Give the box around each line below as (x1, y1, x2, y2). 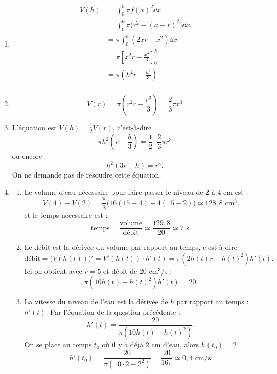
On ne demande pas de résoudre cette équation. (12, 169, 161, 180)
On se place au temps (24, 339, 92, 350)
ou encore (12, 150, 42, 161)
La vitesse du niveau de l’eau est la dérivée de (24, 296, 168, 307)
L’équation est (12, 122, 57, 133)
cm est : (223, 186, 248, 197)
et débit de (103, 265, 137, 276)
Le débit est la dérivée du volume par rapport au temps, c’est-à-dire (24, 241, 237, 252)
